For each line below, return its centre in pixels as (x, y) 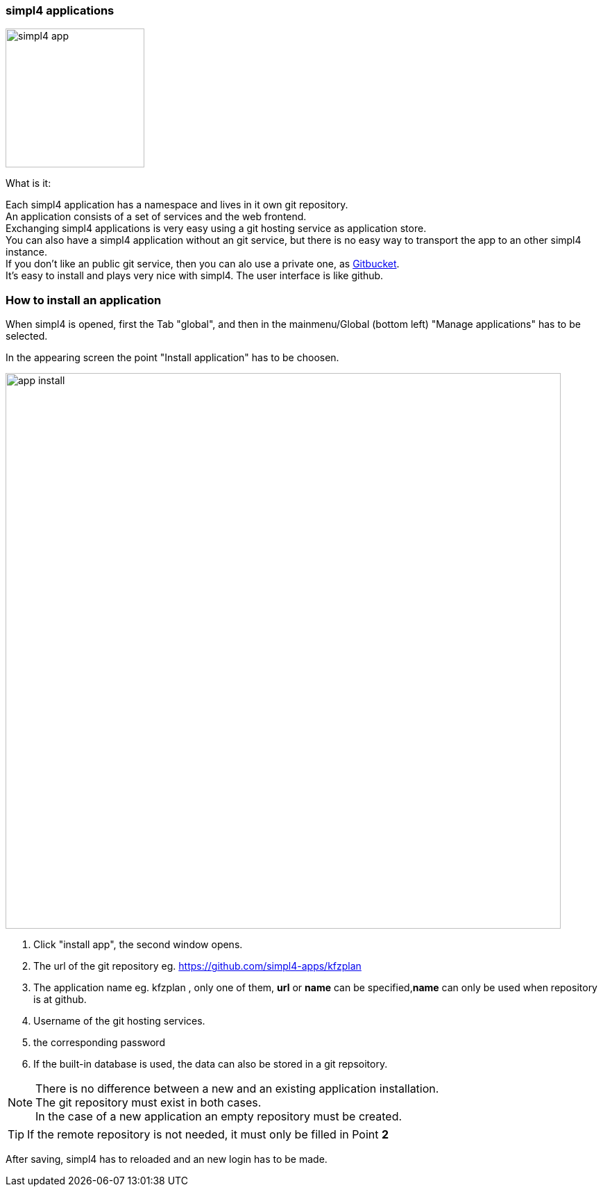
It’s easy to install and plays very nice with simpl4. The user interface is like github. (195, 276)
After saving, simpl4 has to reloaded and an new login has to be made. (167, 1159)
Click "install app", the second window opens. (138, 945)
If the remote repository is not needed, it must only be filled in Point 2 (208, 1135)
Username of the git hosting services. (119, 1021)
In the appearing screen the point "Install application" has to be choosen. (172, 358)
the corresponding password (99, 1043)
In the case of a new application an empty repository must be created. (219, 1117)
